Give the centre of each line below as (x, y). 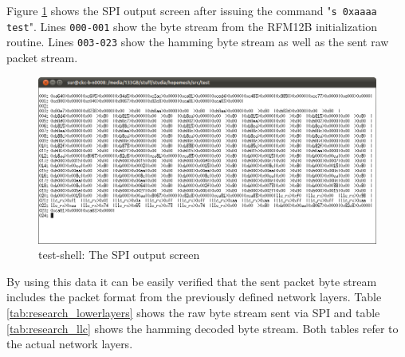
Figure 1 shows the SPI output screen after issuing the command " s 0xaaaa (192, 10)
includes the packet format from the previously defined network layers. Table (194, 297)
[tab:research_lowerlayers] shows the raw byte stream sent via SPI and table (193, 313)
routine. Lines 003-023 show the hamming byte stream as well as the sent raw (198, 42)
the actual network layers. (70, 344)
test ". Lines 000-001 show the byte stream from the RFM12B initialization (192, 26)
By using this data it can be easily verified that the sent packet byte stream (192, 281)
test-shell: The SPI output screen (119, 255)
